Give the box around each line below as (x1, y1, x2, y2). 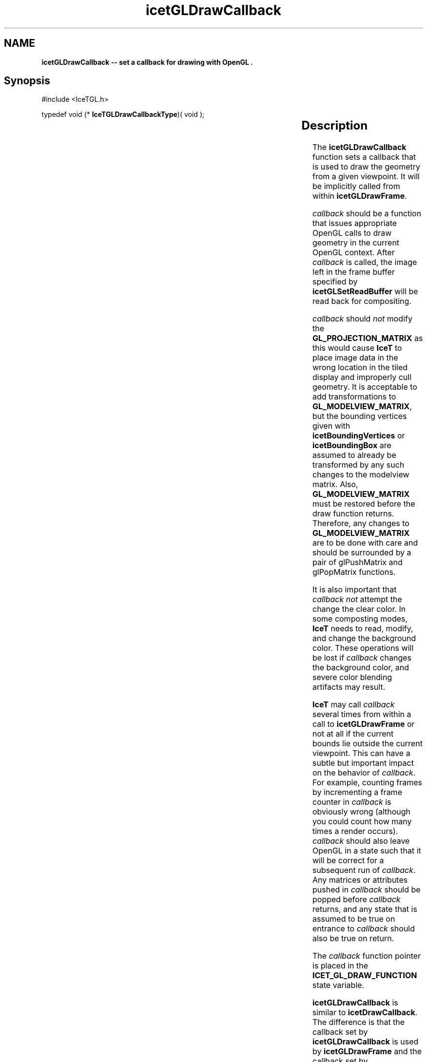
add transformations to (312, 392, 396, 402)
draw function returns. (312, 509, 394, 519)
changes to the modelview (312, 470, 409, 480)
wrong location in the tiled (312, 362, 408, 373)
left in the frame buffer (312, 267, 395, 277)
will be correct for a (312, 855, 384, 866)
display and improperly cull (312, 372, 411, 382)
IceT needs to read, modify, (312, 624, 413, 634)
